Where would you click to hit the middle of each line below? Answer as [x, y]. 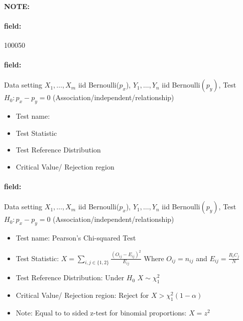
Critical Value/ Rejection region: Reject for [82, 295]
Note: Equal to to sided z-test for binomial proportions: [101, 312]
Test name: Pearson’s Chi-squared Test [76, 238]
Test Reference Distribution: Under [70, 277]
